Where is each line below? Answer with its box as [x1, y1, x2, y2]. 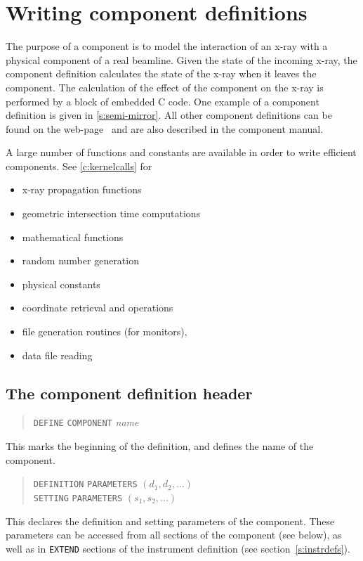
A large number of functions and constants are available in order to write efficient [6, 145, 357, 160]
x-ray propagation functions [22, 182, 142, 197]
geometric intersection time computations [22, 206, 201, 221]
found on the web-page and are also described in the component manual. [6, 121, 324, 136]
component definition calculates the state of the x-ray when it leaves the [6, 66, 317, 81]
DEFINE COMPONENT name [33, 415, 139, 430]
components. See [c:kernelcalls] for [6, 158, 152, 173]
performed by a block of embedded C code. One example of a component [6, 93, 319, 108]
